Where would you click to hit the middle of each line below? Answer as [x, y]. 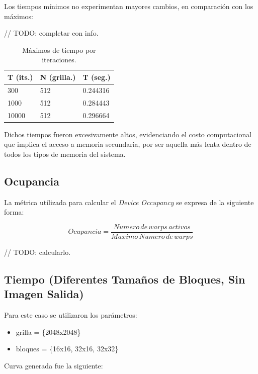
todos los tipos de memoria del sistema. [65, 154]
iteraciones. [59, 60]
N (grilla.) [58, 77]
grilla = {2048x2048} [48, 332]
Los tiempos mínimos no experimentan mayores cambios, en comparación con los [129, 6]
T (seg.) [97, 77]
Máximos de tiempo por [59, 50]
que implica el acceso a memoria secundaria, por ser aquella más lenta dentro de [128, 144]
